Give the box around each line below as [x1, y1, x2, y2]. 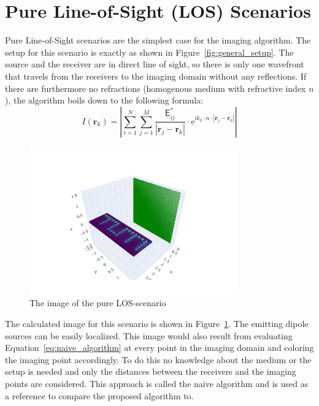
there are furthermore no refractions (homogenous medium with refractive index [5, 81, 306, 94]
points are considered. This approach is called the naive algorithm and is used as [5, 377, 309, 389]
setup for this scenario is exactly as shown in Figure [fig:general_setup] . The [5, 45, 294, 58]
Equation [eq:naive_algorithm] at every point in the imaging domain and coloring [5, 341, 314, 354]
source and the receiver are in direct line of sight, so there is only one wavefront [5, 58, 304, 70]
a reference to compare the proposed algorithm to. [5, 389, 194, 402]
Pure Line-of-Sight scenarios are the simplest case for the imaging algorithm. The [5, 34, 311, 47]
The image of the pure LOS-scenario [29, 296, 166, 309]
